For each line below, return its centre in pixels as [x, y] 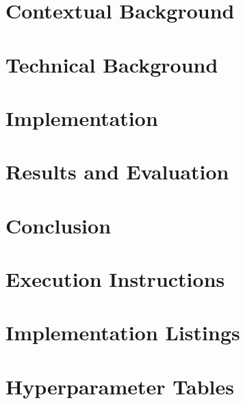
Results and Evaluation [117, 172]
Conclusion [59, 225]
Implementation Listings [123, 332]
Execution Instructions [115, 279]
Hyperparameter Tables [120, 386]
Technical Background [112, 64]
